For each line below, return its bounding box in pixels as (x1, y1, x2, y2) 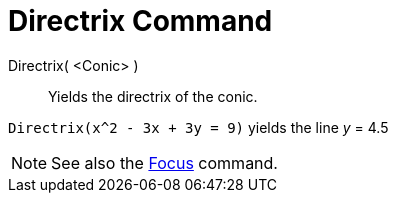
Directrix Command (8, 4, 273, 38)
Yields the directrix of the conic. (48, 87, 258, 105)
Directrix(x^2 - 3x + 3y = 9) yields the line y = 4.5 (8, 118, 389, 136)
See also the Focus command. (51, 152, 278, 173)
